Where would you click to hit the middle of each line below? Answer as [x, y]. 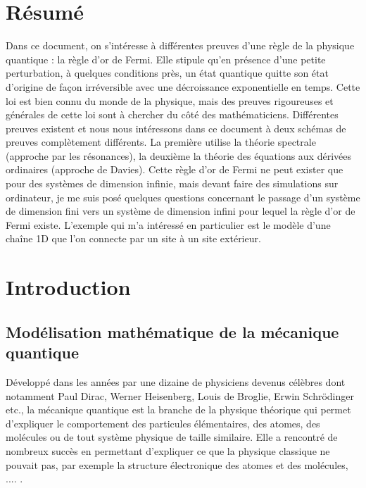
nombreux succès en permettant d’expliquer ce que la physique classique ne [168, 450]
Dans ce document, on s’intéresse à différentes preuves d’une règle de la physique [180, 45]
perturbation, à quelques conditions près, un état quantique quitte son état [167, 73]
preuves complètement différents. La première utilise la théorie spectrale [161, 142]
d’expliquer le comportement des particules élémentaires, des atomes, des [163, 423]
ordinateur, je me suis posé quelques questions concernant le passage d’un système [183, 197]
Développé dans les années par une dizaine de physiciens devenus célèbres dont [176, 382]
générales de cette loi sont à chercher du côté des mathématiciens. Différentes [172, 114]
